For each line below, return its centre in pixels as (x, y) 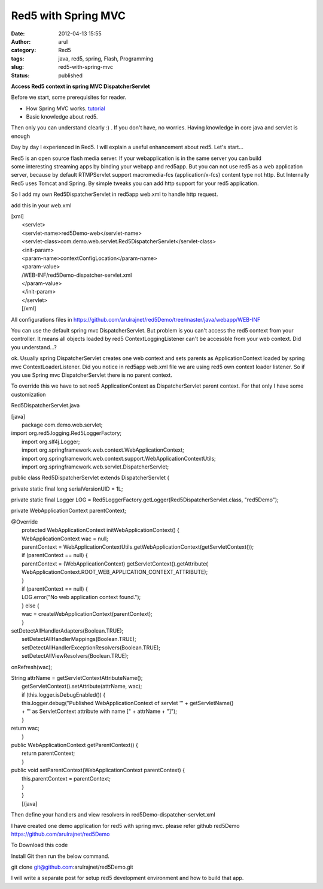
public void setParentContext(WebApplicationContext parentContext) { (98, 770)
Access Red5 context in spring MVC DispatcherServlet (80, 86)
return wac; (25, 728)
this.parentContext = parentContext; (66, 778)
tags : (18, 58)
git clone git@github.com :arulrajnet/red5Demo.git (72, 867)
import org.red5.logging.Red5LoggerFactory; (66, 433)
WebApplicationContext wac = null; (65, 539)
